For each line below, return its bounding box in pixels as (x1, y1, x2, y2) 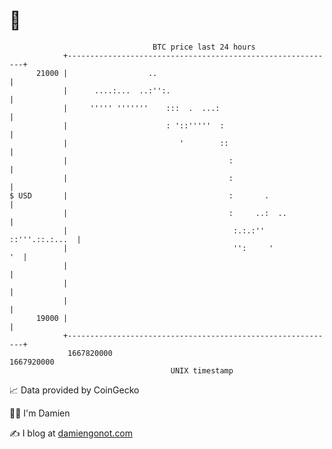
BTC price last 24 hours (152, 42, 256, 52)
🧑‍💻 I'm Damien (9, 407, 71, 419)
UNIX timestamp (170, 365, 234, 376)
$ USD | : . (9, 190, 270, 201)
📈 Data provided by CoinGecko (9, 384, 140, 396)
